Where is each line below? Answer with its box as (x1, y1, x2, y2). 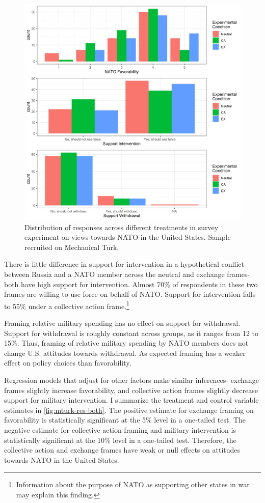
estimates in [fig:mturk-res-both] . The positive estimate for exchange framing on (4, 404, 254, 415)
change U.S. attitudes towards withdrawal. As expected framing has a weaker (4, 347, 246, 358)
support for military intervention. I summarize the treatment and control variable (4, 395, 259, 405)
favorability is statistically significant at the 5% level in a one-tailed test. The (4, 414, 246, 425)
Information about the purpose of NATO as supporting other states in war (16, 479, 250, 490)
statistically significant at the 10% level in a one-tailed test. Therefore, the (4, 434, 236, 445)
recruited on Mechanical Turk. (24, 241, 119, 252)
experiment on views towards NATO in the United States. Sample (24, 232, 231, 242)
